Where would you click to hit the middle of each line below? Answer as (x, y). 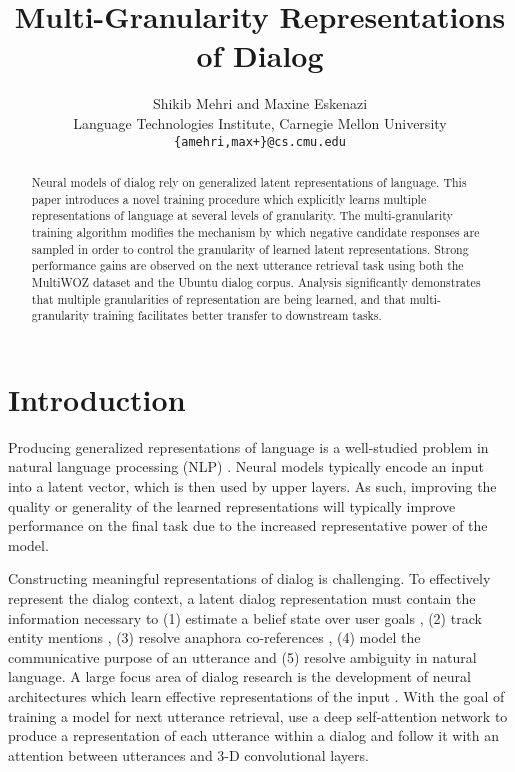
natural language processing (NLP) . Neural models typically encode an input (246, 466)
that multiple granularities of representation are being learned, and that (218, 298)
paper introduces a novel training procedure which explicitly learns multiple (229, 198)
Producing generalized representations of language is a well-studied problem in (248, 446)
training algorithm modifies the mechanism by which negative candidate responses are (255, 231)
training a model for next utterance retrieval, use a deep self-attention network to (258, 715)
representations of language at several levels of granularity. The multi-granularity (242, 215)
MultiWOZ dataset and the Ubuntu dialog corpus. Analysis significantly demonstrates (256, 281)
